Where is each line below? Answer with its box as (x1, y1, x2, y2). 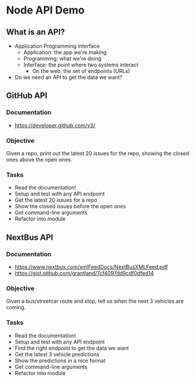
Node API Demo (6, 4, 85, 17)
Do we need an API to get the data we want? (14, 74, 123, 81)
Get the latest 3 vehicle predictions (14, 350, 100, 357)
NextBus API (6, 232, 54, 242)
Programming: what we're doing (23, 55, 102, 62)
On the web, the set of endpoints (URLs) (32, 68, 131, 74)
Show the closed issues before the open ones (14, 203, 126, 210)
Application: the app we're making (23, 49, 107, 56)
